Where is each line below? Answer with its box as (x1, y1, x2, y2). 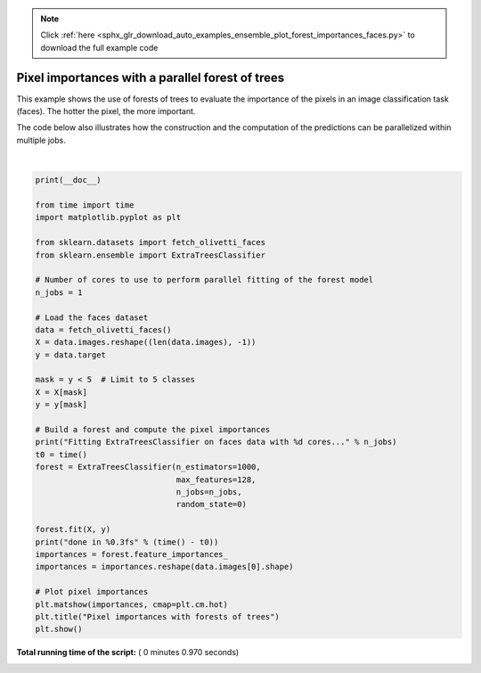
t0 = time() (35, 449, 88, 459)
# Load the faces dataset (35, 312, 149, 323)
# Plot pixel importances (35, 587, 149, 597)
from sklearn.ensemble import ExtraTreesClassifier (35, 250, 266, 260)
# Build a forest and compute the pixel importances (35, 424, 271, 435)
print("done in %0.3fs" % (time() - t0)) (35, 537, 219, 547)
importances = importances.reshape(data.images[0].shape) (35, 562, 294, 572)
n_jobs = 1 (35, 287, 83, 298)
